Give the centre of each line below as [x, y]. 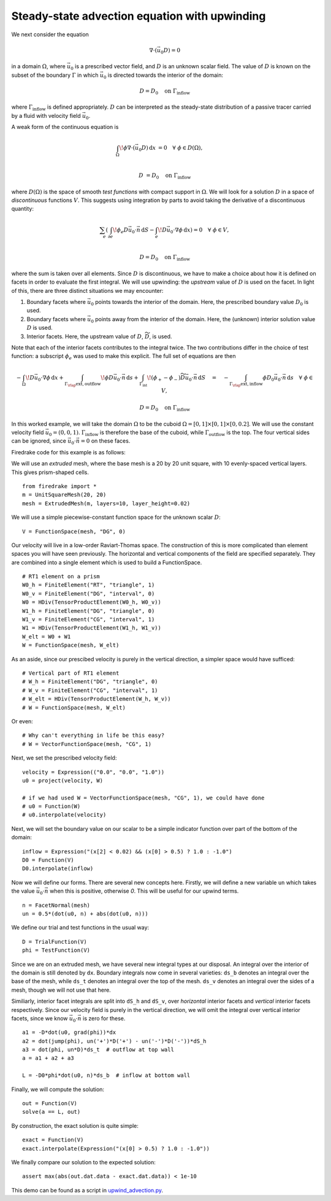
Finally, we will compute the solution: [58, 1089]
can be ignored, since [39, 441]
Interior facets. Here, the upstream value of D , [85, 336]
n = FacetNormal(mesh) [56, 905]
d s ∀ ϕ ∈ [300, 377]
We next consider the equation [50, 34]
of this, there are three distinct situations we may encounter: [87, 290]
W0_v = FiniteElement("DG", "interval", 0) [89, 593]
